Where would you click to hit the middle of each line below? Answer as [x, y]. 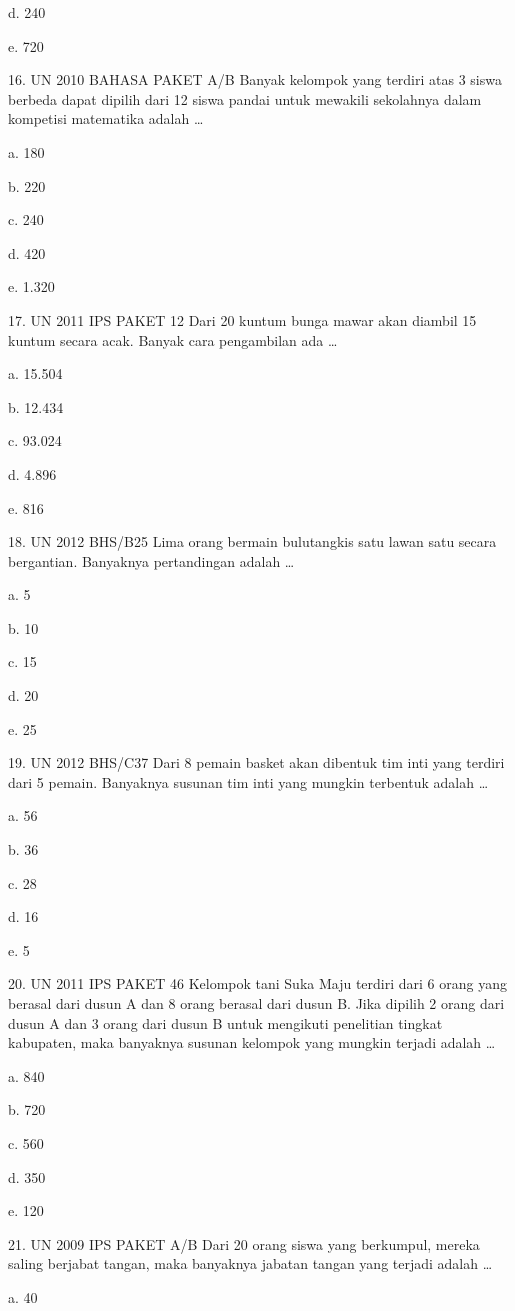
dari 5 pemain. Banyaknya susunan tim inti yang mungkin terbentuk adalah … [248, 781]
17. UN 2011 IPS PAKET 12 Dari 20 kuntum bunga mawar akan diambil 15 [242, 319]
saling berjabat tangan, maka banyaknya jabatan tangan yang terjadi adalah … [250, 1263]
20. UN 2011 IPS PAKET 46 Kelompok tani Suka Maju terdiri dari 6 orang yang [257, 983]
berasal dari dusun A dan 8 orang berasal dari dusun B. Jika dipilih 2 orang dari [256, 1003]
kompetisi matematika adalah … [106, 118]
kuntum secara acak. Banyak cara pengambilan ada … [173, 339]
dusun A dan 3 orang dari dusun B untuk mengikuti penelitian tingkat [225, 1022]
